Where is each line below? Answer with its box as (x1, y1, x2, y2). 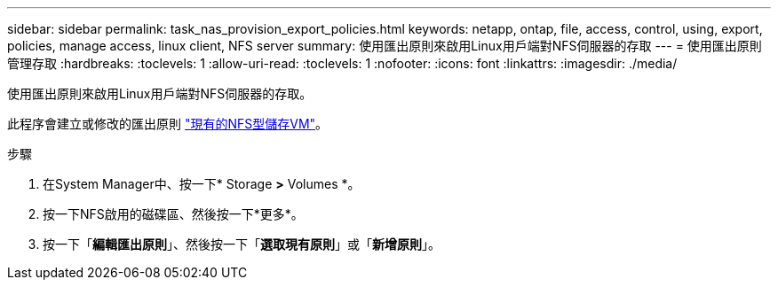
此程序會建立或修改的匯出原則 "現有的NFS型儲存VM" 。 (7, 116, 329, 131)
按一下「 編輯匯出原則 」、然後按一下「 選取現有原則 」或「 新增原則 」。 (43, 237, 441, 252)
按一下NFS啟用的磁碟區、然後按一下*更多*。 (43, 206, 304, 221)
